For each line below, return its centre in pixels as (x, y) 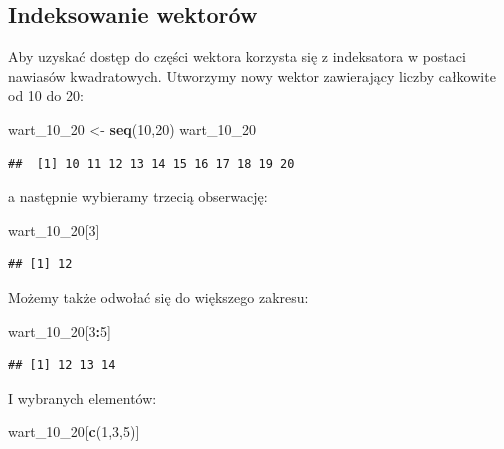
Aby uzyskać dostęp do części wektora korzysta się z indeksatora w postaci (237, 56)
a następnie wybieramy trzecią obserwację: (138, 196)
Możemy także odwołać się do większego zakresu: (158, 296)
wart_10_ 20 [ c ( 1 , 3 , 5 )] (74, 431)
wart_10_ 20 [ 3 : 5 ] (59, 330)
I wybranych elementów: (82, 397)
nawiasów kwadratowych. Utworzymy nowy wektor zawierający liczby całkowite (252, 75)
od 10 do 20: (46, 95)
